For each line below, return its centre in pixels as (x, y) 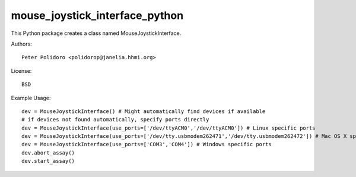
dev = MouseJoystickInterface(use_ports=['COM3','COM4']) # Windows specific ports (147, 144)
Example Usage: (31, 98)
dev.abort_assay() (48, 153)
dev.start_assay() (48, 161)
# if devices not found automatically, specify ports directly (115, 120)
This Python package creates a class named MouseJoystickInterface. (96, 33)
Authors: (21, 44)
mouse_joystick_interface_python (97, 15)
